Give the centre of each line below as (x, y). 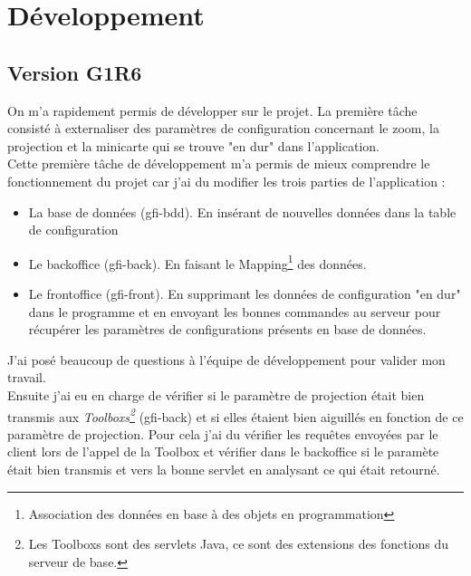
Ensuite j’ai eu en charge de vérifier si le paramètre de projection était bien (216, 394)
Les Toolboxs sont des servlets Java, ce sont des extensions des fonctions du (239, 544)
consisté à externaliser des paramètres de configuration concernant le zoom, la (223, 128)
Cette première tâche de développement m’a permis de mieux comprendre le (219, 163)
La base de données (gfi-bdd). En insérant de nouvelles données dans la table (242, 211)
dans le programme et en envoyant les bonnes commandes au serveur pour (235, 311)
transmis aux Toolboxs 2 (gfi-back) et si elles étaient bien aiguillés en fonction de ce (235, 415)
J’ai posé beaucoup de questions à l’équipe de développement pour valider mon (226, 359)
